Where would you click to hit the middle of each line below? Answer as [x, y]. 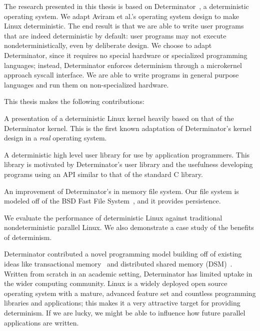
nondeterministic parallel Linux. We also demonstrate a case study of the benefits [129, 227]
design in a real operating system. [55, 138]
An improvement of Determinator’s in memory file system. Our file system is [121, 191]
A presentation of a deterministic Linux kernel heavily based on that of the [119, 118]
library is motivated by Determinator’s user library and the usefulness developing [128, 164]
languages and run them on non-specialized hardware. [86, 84]
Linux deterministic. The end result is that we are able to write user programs [124, 26]
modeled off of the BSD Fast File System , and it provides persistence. [112, 201]
